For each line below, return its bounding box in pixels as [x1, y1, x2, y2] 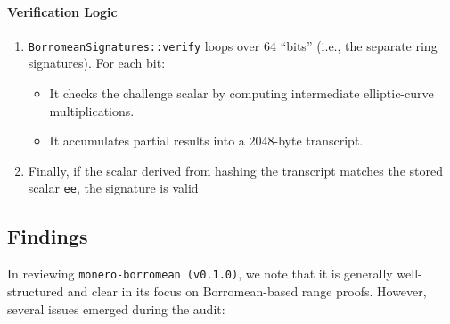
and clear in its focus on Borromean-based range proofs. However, [67, 281, 427, 300]
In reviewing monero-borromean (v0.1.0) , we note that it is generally [7, 264, 393, 283]
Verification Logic [7, 2, 118, 21]
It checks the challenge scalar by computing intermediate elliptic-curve [49, 84, 434, 103]
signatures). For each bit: [28, 54, 166, 72]
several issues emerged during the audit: [7, 299, 225, 318]
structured [7, 281, 64, 300]
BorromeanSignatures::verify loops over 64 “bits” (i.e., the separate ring [28, 36, 438, 54]
